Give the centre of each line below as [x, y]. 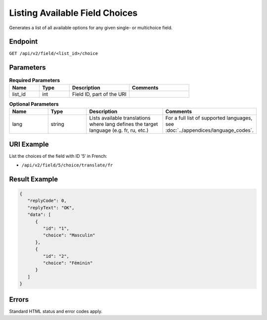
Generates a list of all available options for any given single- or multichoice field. [91, 28]
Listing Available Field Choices [73, 13]
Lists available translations [120, 118]
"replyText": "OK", [51, 208]
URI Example [29, 144]
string [57, 124]
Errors [19, 300]
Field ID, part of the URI [99, 94]
